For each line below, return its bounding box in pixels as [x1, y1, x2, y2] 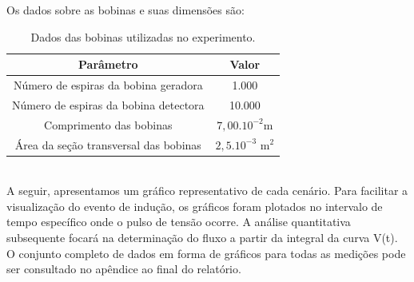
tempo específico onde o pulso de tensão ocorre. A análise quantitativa [6, 213, 351, 230]
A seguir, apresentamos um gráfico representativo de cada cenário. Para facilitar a [6, 182, 408, 199]
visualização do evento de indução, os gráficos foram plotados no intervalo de [6, 197, 383, 214]
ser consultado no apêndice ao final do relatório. [6, 260, 241, 277]
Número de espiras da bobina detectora [12, 96, 205, 113]
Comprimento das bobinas [44, 116, 173, 133]
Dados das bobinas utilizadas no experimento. [30, 28, 256, 45]
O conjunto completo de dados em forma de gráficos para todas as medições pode [6, 244, 406, 261]
